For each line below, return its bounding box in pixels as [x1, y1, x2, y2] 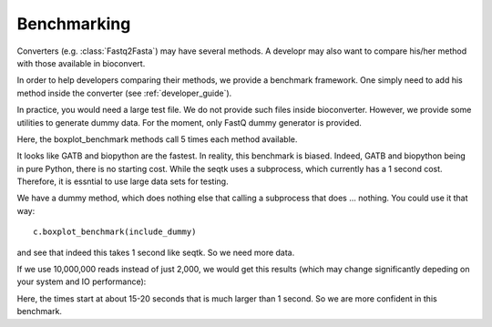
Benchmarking [16, 14, 131, 34]
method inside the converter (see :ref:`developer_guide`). [16, 87, 232, 98]
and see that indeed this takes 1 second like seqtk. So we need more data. [16, 247, 295, 258]
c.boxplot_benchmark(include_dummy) [33, 227, 197, 237]
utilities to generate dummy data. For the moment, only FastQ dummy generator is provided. [16, 117, 362, 128]
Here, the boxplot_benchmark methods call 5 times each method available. [16, 133, 298, 145]
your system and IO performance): [16, 276, 147, 287]
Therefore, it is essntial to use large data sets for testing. [16, 176, 229, 187]
